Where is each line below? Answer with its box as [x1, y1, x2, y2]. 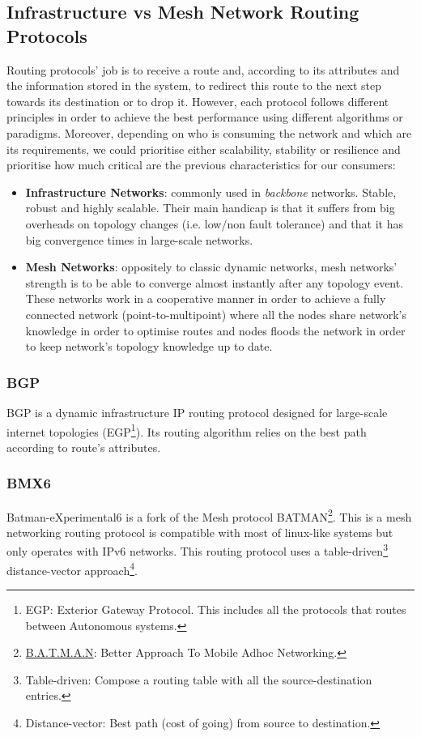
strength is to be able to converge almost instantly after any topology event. [25, 274, 404, 291]
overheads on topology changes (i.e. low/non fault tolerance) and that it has [25, 215, 404, 232]
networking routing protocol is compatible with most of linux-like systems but [6, 523, 393, 540]
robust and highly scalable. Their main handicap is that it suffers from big [25, 199, 395, 216]
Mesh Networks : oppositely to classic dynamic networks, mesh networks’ [25, 258, 398, 275]
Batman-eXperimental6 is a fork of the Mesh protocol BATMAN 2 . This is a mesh [6, 505, 412, 525]
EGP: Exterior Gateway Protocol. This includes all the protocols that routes [25, 600, 406, 617]
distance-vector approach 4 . [6, 559, 138, 578]
